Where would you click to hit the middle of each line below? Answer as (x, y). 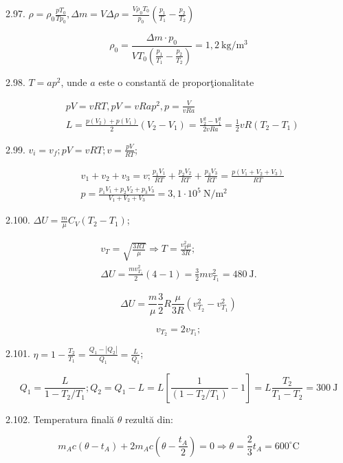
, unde (74, 82)
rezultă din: (149, 419)
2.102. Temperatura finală (60, 419)
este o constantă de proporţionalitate (176, 82)
